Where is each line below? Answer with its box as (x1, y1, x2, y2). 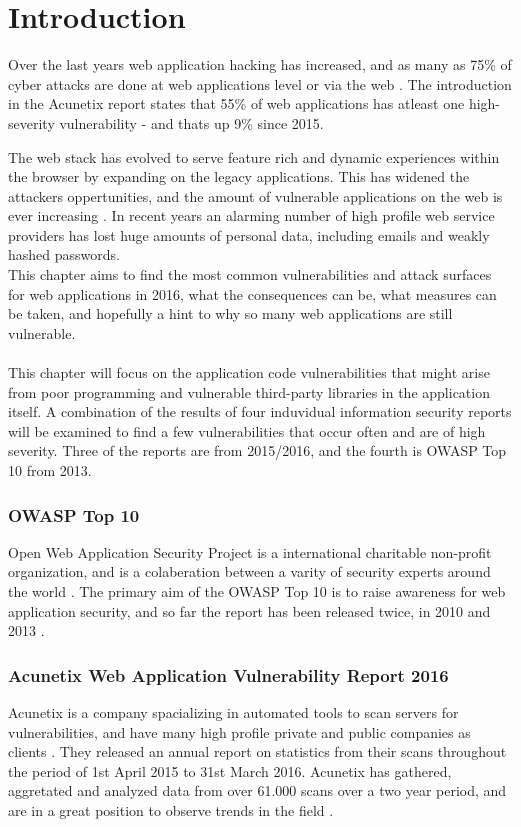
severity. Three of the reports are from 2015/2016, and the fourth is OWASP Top (8, 440, 507, 461)
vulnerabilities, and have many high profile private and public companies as (8, 721, 471, 742)
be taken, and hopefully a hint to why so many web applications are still (8, 303, 453, 324)
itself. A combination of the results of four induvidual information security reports (8, 401, 512, 422)
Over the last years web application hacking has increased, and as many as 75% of (8, 54, 512, 75)
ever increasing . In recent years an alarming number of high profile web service (8, 205, 495, 226)
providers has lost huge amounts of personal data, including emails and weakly (8, 224, 490, 245)
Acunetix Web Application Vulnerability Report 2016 (8, 662, 449, 687)
